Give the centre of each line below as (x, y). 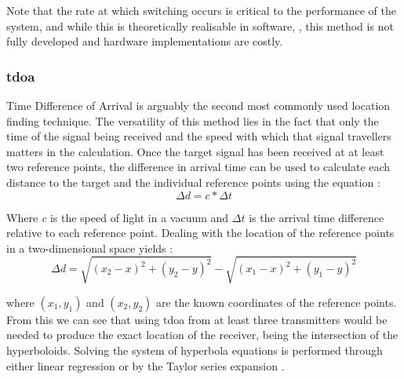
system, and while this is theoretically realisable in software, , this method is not (200, 26)
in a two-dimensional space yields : (90, 248)
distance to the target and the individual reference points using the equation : (193, 182)
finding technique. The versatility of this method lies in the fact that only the (193, 120)
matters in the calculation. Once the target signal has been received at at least (195, 151)
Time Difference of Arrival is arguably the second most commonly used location (198, 105)
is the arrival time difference (317, 217)
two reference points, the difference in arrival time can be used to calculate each (198, 167)
